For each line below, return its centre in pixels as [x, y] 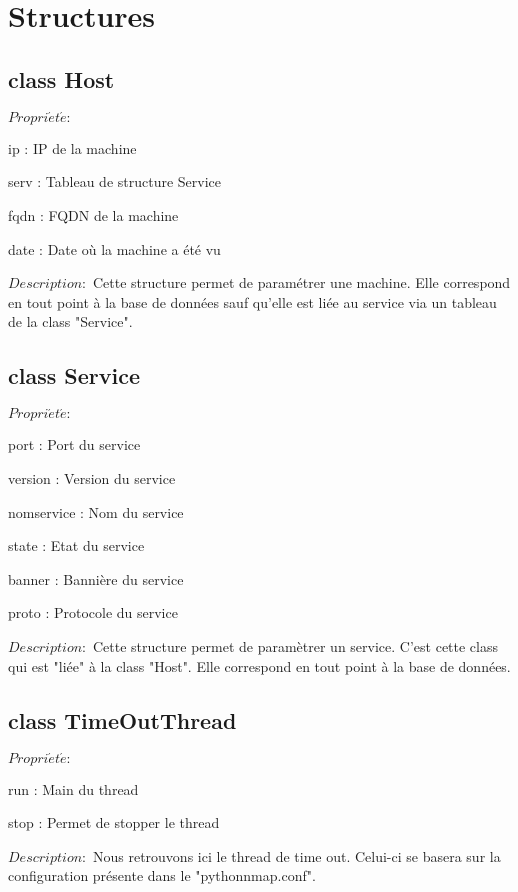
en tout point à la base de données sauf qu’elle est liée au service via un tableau [252, 301]
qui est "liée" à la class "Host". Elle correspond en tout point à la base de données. [259, 665]
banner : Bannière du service [96, 578]
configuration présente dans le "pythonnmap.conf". [162, 875]
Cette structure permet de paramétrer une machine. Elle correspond [301, 282]
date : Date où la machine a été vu [114, 248]
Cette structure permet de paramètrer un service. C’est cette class [295, 645]
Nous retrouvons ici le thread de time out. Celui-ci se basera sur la [296, 855]
